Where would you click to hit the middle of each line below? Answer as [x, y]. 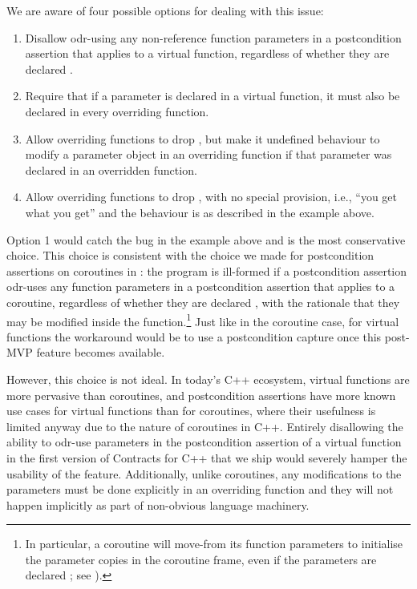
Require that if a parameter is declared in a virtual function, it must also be [213, 96]
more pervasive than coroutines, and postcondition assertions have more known [201, 395]
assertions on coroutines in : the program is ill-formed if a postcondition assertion [207, 270]
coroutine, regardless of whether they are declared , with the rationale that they [203, 302]
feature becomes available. [101, 352]
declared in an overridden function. [111, 169]
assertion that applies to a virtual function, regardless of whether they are [207, 53]
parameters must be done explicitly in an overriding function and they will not [200, 489]
